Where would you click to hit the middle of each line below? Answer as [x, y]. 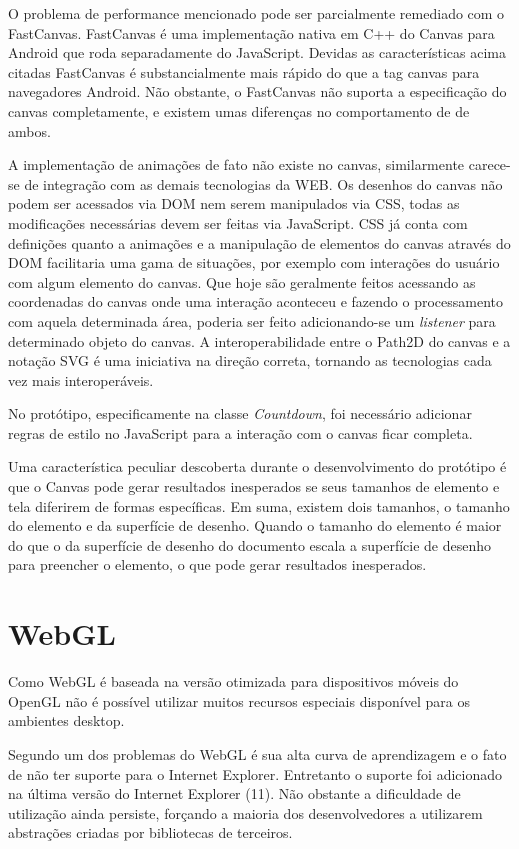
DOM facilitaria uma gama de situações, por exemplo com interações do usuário [254, 262]
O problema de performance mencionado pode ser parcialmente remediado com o [256, 13]
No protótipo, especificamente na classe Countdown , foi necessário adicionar [240, 413]
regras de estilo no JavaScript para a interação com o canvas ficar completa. [240, 432]
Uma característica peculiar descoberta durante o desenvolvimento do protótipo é [257, 466]
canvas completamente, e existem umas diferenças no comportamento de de [239, 110]
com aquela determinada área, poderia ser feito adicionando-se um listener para [252, 320]
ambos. [29, 130]
